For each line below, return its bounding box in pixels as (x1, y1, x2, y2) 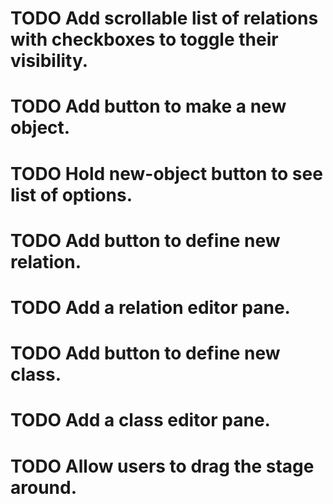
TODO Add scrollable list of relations (10, 7, 319, 30)
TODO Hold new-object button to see (10, 162, 323, 185)
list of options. (10, 183, 133, 206)
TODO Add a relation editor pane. (10, 296, 291, 319)
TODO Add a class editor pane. (10, 409, 271, 432)
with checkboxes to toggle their (10, 28, 279, 51)
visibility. (10, 50, 89, 72)
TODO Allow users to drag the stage (10, 455, 315, 477)
